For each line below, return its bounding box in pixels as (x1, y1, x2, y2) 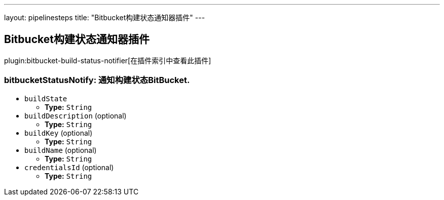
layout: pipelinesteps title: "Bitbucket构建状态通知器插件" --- (4, 13, 205, 22)
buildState (24, 94, 67, 103)
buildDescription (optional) (24, 111, 127, 120)
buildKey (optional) (24, 128, 93, 137)
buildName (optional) (24, 145, 97, 154)
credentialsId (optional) (24, 163, 114, 172)
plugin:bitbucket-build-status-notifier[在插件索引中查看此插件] (4, 56, 211, 65)
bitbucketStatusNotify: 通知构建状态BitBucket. (4, 75, 190, 86)
